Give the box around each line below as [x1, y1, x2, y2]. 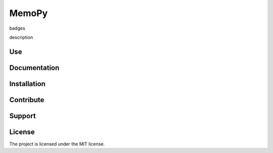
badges [9, 25, 25, 31]
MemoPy [9, 8, 48, 19]
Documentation [9, 63, 60, 72]
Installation [9, 80, 45, 88]
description [9, 34, 33, 40]
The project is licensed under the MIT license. [9, 141, 105, 147]
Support [9, 111, 36, 120]
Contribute [9, 96, 44, 104]
